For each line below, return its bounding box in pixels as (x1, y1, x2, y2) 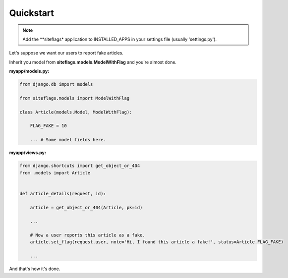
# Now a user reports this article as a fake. (30, 232, 146, 238)
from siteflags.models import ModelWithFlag (19, 95, 130, 101)
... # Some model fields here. (30, 137, 106, 143)
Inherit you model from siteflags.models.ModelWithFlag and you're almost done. (9, 59, 177, 65)
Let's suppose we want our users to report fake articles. (9, 50, 124, 56)
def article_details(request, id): (19, 191, 106, 196)
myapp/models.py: (9, 68, 50, 74)
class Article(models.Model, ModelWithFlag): (19, 109, 132, 115)
